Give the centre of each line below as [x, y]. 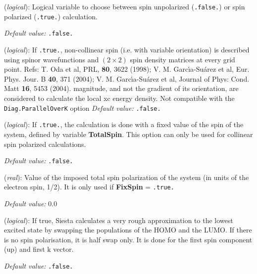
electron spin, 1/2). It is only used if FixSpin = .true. [89, 187]
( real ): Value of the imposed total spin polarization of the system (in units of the [127, 177]
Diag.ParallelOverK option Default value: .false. [82, 108]
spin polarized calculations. [45, 144]
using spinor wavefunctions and [51, 59]
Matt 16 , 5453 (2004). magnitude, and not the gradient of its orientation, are [121, 88]
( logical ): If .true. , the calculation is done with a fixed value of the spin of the [124, 124]
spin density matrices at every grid [182, 59]
